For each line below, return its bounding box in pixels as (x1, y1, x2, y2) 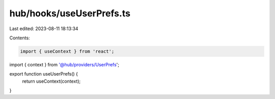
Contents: (9, 35, 30, 41)
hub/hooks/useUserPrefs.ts (9, 8, 131, 19)
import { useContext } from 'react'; (20, 48, 115, 54)
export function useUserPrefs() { (9, 71, 78, 77)
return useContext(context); (22, 78, 81, 84)
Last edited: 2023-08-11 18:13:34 (9, 26, 78, 32)
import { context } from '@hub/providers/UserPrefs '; (9, 61, 120, 67)
